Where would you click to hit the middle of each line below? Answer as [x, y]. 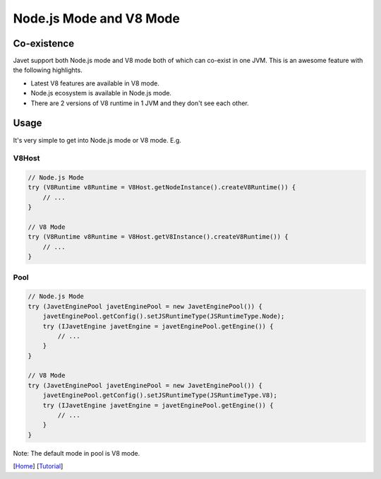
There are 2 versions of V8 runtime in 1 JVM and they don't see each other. [140, 103]
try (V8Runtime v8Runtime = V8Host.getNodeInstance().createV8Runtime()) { [162, 188]
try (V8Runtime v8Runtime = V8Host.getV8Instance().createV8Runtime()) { [158, 237]
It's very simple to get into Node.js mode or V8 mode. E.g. [97, 140]
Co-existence [43, 43]
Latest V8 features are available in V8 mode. [95, 83]
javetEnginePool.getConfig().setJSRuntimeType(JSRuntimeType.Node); [164, 317]
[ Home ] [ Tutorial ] [38, 466]
